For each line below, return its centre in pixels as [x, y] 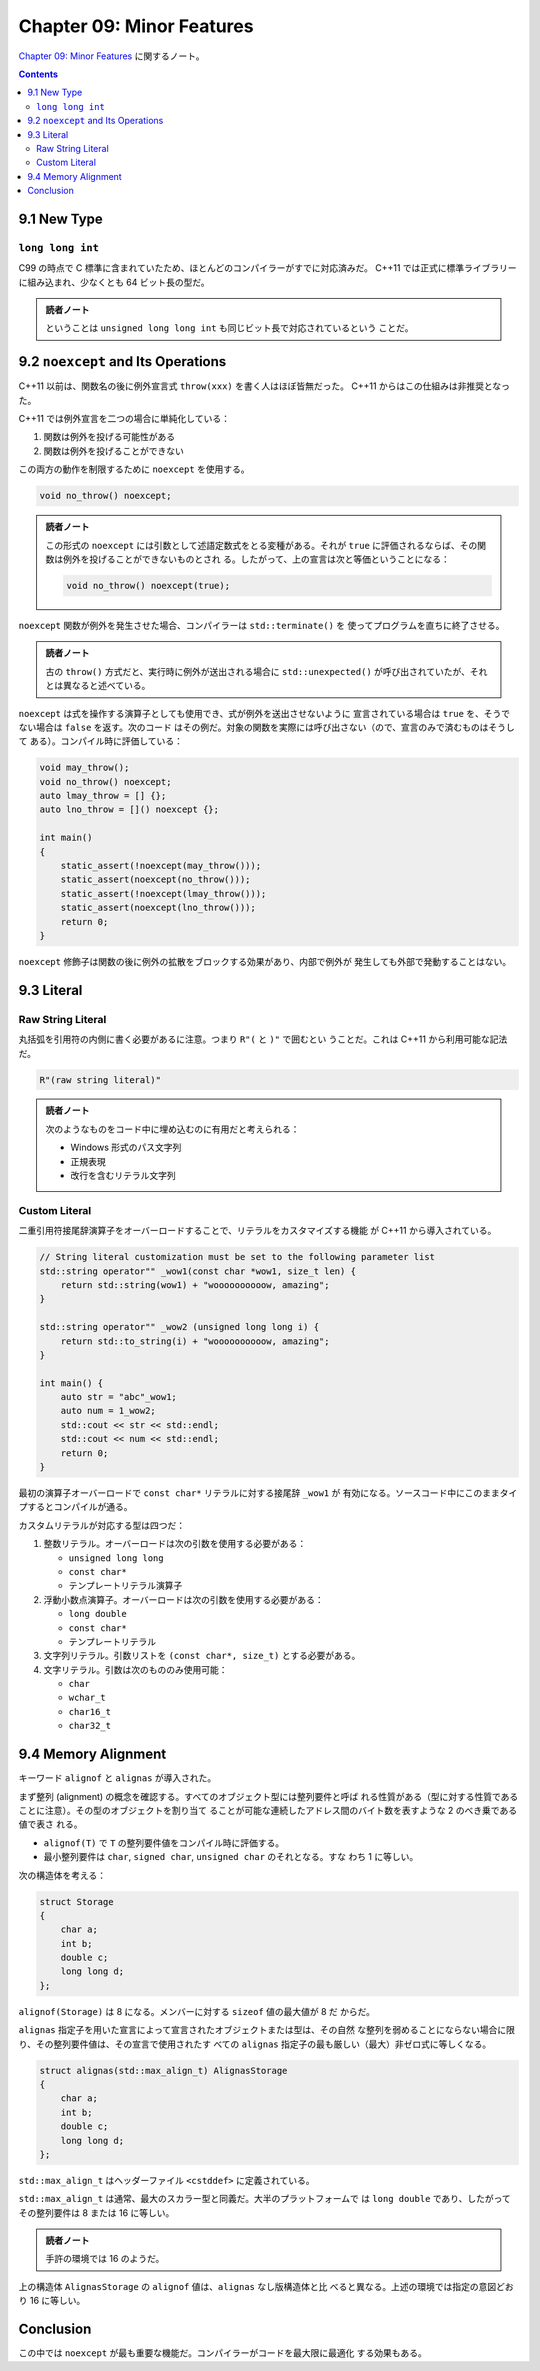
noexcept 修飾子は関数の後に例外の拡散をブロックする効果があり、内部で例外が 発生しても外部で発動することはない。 [265, 961]
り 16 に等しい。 [52, 2301]
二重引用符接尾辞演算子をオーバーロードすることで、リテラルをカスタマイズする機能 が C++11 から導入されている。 [257, 1231]
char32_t [90, 1726]
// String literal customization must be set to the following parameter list [237, 1257]
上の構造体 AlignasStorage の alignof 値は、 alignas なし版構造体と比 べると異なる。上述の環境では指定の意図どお [266, 2286]
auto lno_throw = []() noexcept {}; [129, 809]
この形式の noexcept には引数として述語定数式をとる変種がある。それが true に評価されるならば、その [261, 545]
